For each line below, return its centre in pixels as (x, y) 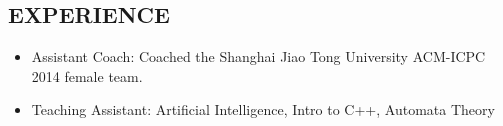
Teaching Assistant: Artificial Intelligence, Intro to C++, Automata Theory (263, 109)
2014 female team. (87, 75)
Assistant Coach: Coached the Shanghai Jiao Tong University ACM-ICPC (258, 56)
